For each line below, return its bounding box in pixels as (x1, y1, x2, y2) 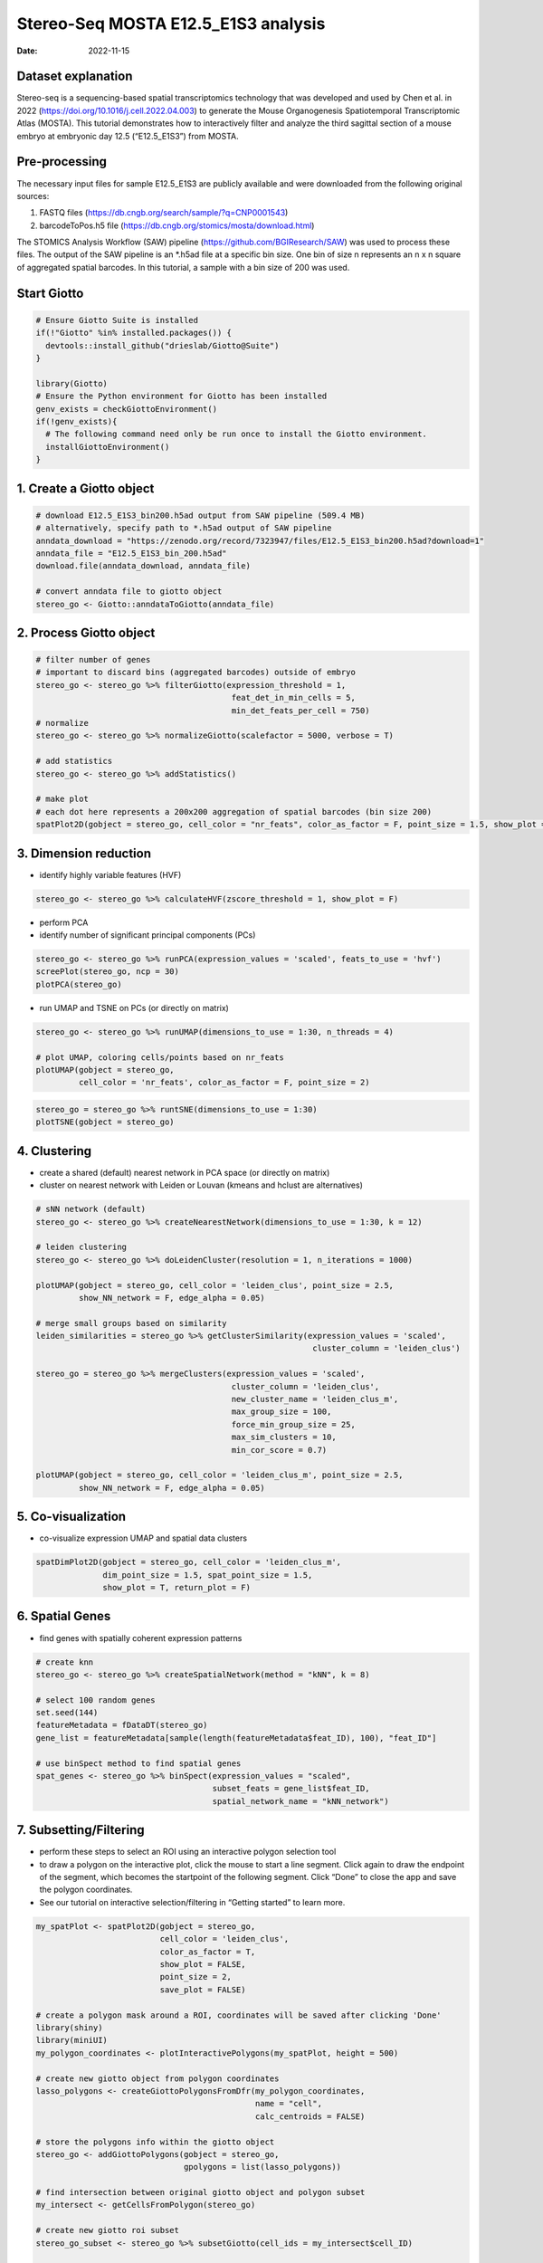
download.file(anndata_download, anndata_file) (35, 561, 251, 571)
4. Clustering (16, 1143, 92, 1159)
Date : (16, 45, 38, 56)
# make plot (35, 794, 90, 805)
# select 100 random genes (35, 1695, 156, 1705)
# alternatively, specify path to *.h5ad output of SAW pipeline (35, 523, 332, 533)
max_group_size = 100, (231, 1407, 332, 1417)
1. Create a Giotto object (16, 481, 155, 496)
